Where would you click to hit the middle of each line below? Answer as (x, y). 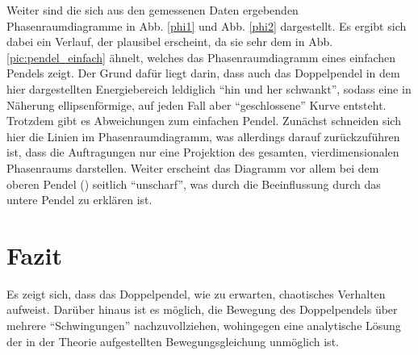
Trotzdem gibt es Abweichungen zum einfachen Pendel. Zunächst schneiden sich (204, 121)
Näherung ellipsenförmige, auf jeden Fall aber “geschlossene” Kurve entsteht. (196, 104)
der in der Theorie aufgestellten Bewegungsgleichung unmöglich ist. (173, 341)
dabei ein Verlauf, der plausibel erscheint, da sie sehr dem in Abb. (170, 42)
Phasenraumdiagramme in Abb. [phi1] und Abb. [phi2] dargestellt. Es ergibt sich (207, 25)
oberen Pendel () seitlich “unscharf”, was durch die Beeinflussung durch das (194, 184)
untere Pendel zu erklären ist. (79, 200)
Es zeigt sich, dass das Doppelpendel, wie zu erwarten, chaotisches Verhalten (196, 293)
